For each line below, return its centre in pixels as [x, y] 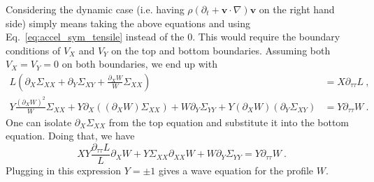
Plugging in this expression [63, 170]
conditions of [33, 50]
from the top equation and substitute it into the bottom [229, 122]
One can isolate [39, 122]
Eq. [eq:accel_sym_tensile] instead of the [95, 37]
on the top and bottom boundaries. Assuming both [221, 50]
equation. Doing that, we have [70, 136]
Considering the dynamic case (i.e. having [95, 9]
